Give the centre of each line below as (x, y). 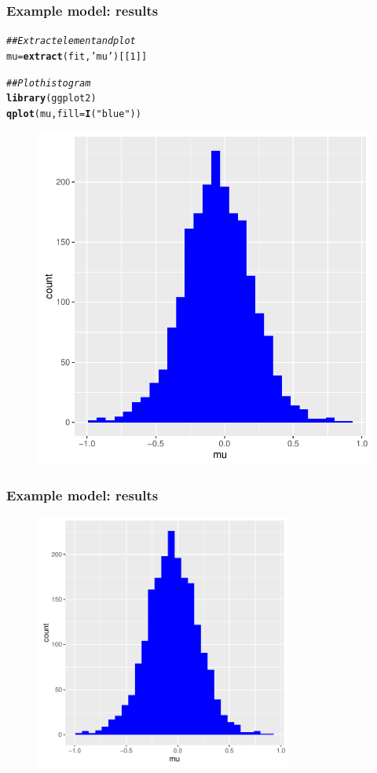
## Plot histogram (49, 83)
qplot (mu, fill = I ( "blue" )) (74, 114)
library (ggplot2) (51, 99)
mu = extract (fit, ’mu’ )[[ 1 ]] (77, 56)
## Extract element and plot (71, 41)
